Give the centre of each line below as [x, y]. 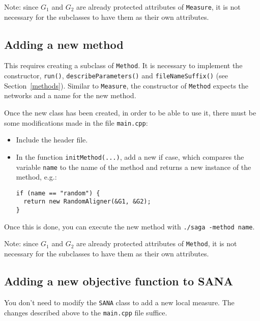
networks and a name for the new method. [70, 95]
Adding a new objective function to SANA [119, 281]
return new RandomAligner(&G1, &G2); [87, 202]
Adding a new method [64, 44]
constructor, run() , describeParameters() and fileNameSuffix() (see [116, 76]
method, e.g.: [36, 177]
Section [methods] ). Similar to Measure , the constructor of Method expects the [126, 85]
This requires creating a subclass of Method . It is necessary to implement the [123, 65]
